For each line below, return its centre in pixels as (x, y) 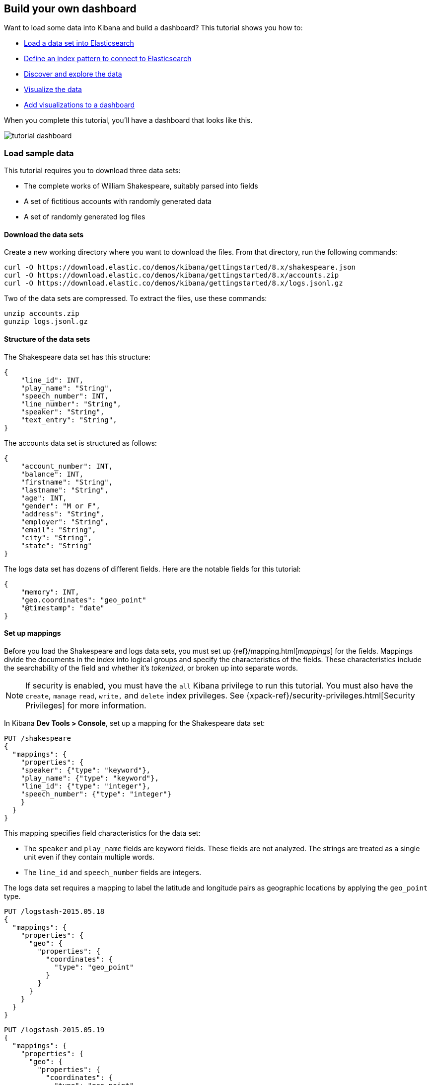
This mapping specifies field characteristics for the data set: (102, 833)
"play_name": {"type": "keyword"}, (90, 778)
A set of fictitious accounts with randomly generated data (118, 201)
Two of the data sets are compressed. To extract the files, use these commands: (136, 298)
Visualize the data (53, 90)
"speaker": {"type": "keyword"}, (86, 770)
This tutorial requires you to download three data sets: (92, 171)
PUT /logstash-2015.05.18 (54, 911)
